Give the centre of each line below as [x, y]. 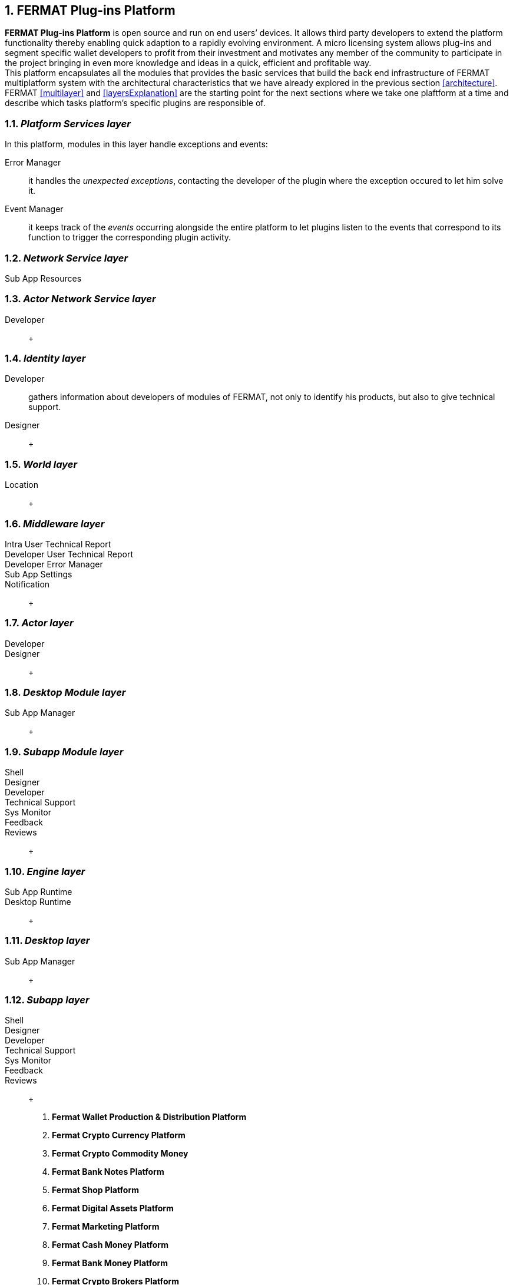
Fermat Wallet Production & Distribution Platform [149, 1117]
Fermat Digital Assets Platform [113, 1208]
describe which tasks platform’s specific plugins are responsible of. [135, 103]
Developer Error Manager [54, 564]
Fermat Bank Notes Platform [108, 1172]
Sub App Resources [43, 278]
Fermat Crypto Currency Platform [119, 1135]
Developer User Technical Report [69, 554]
